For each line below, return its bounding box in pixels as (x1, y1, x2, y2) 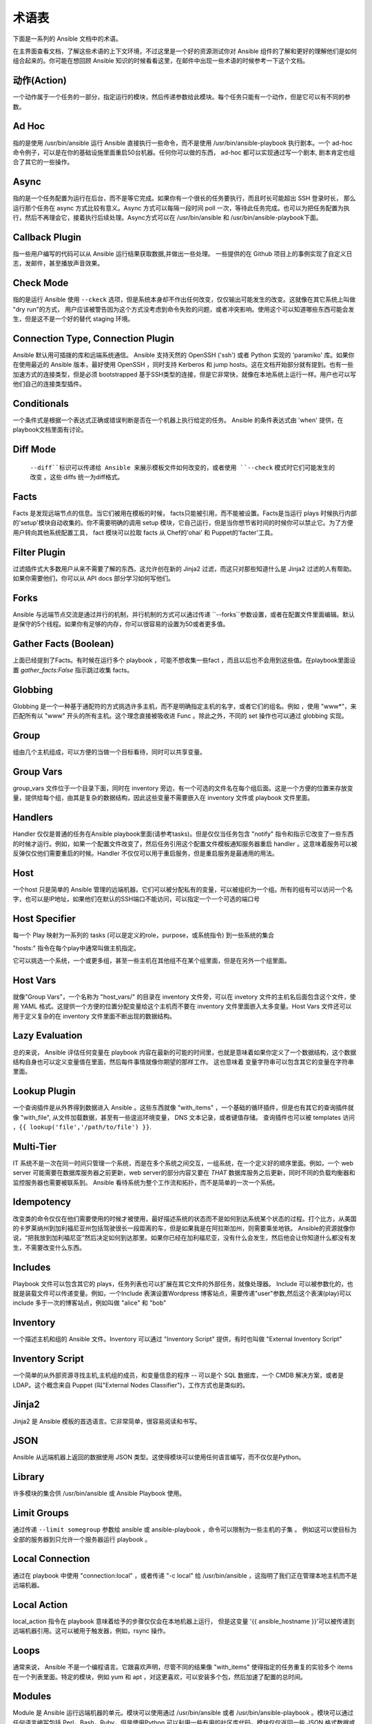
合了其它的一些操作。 (12, 158, 74, 166)
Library (12, 1471, 45, 1483)
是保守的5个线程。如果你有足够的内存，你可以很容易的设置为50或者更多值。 (12, 620, 229, 628)
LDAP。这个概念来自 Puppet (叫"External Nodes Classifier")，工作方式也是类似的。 (12, 1381, 249, 1389)
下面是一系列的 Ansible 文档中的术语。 (12, 34, 122, 43)
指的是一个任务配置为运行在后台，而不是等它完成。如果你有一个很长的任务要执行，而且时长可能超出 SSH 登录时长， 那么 (12, 194, 356, 203)
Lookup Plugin (12, 1085, 76, 1097)
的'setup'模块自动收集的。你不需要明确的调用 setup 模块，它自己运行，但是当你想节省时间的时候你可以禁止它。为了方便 (12, 519, 354, 527)
